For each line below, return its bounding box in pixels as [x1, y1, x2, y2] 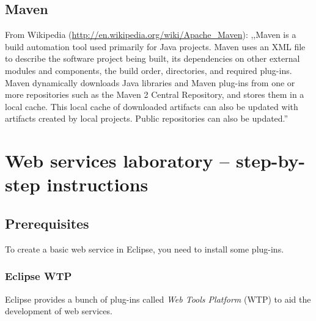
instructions [46, 172, 149, 197]
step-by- [235, 148, 306, 173]
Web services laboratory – [5, 148, 230, 173]
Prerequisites [5, 213, 89, 232]
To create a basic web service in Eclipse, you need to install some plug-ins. [5, 242, 284, 255]
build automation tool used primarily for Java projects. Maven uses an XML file [5, 40, 306, 53]
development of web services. [5, 304, 112, 317]
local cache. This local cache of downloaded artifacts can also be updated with [5, 100, 298, 113]
